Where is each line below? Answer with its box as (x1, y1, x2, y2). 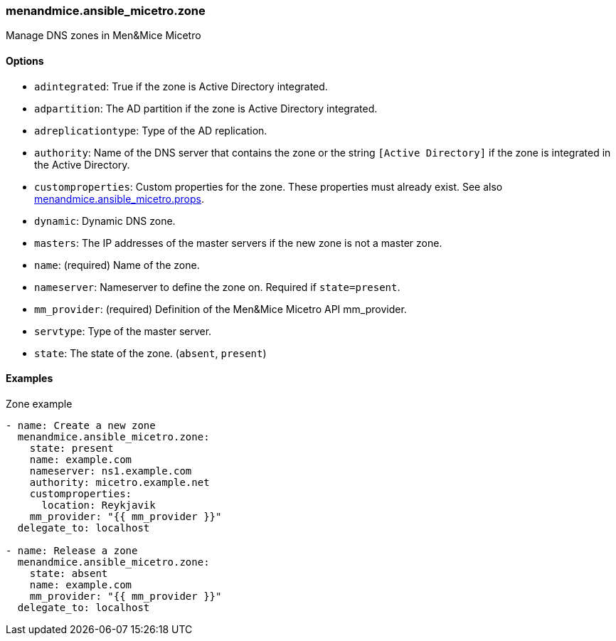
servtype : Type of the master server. (34, 324, 212, 337)
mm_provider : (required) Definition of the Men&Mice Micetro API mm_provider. (34, 302, 407, 315)
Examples (6, 372, 53, 385)
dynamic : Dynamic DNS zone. (34, 214, 176, 227)
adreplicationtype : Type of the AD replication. (34, 124, 267, 137)
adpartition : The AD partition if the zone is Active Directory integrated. (34, 102, 378, 115)
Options (6, 54, 44, 67)
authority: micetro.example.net (29, 476, 210, 488)
